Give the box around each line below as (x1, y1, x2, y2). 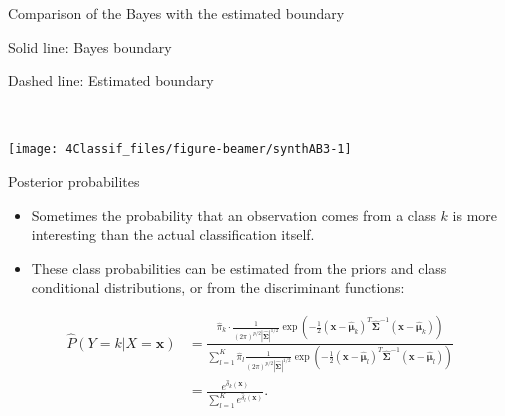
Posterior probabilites (8, 171, 140, 192)
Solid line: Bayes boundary (8, 36, 172, 57)
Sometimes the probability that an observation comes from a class (31, 204, 436, 225)
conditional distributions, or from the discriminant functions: (31, 277, 405, 298)
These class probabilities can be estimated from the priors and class (31, 257, 447, 278)
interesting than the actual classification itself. (31, 224, 315, 245)
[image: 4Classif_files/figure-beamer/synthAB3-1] (8, 142, 352, 157)
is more (452, 204, 498, 225)
